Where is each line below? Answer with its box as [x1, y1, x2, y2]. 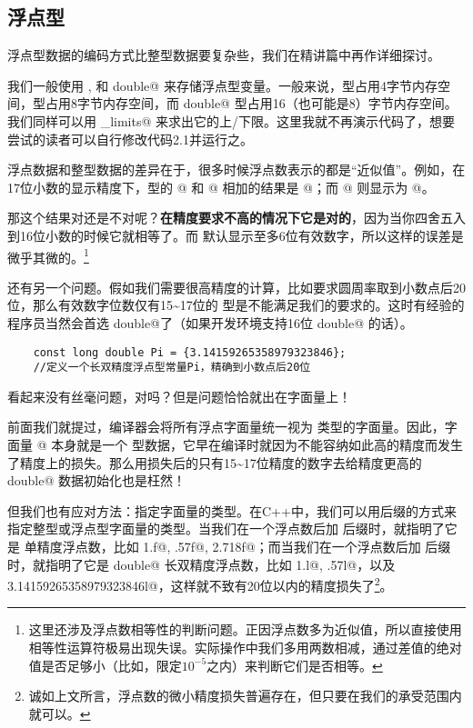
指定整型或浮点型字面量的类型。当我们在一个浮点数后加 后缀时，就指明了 [7, 519, 445, 538]
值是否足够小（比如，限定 [28, 655, 182, 674]
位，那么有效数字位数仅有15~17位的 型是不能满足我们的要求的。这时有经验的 [7, 295, 465, 314]
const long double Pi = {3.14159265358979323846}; [33, 345, 347, 359]
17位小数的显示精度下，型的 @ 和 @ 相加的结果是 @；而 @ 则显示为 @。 [7, 177, 435, 196]
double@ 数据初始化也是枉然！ [7, 471, 186, 490]
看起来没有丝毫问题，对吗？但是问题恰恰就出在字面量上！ [7, 386, 351, 405]
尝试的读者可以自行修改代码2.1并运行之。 [7, 129, 253, 148]
